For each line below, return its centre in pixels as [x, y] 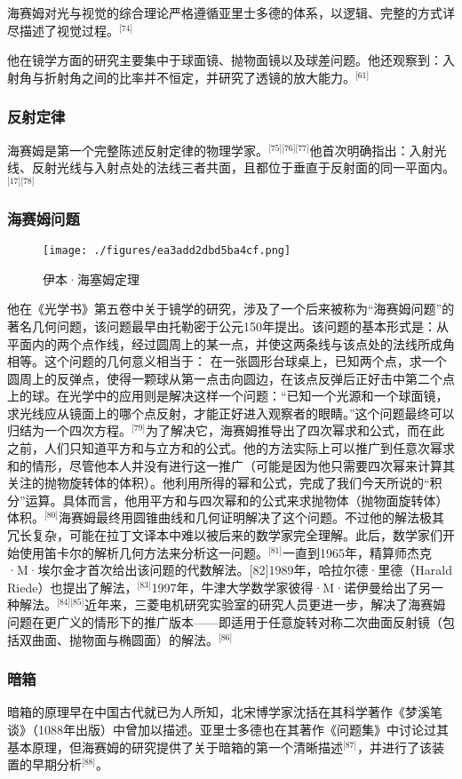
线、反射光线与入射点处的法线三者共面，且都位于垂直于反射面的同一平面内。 [231, 167]
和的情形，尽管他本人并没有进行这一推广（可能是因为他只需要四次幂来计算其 [231, 465]
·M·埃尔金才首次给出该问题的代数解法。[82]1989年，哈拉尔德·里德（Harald [230, 570]
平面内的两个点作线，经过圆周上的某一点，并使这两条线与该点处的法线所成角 [231, 343]
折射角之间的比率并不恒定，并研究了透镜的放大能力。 [199, 77]
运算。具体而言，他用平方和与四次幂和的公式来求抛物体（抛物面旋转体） [237, 500]
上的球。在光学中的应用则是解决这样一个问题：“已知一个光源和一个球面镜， [228, 396]
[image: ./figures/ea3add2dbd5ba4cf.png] [167, 251]
